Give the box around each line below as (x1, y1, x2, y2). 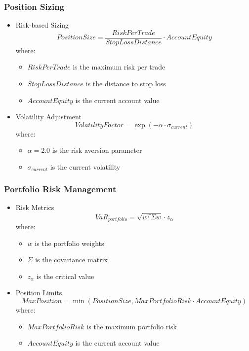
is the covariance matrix (35, 254, 108, 265)
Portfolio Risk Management (4, 182, 117, 195)
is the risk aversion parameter (52, 145, 142, 155)
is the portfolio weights (35, 238, 104, 248)
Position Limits (15, 287, 62, 298)
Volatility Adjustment (15, 111, 82, 122)
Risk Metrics (15, 202, 54, 212)
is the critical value (36, 271, 94, 281)
